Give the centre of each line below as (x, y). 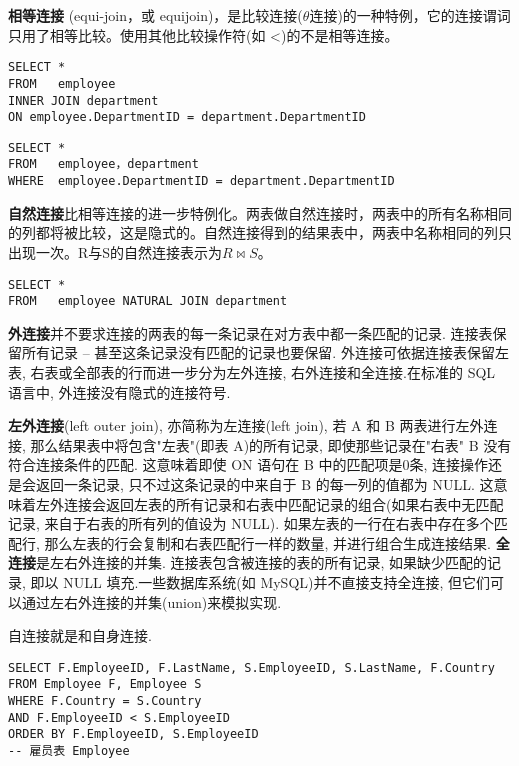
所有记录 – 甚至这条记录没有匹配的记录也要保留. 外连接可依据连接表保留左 (265, 352)
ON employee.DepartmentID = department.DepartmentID (187, 117)
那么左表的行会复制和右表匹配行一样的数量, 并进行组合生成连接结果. (267, 542)
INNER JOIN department (83, 100)
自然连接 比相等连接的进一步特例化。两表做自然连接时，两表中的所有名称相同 (260, 212)
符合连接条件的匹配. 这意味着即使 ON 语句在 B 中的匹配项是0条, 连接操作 (248, 464)
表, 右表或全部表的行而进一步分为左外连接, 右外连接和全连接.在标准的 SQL (252, 372)
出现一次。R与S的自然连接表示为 (115, 251)
